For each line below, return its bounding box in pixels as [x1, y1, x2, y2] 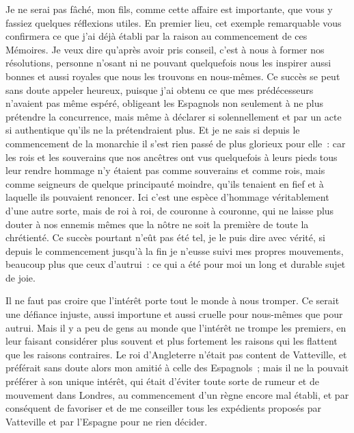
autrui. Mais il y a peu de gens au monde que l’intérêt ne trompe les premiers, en [5, 320, 346, 334]
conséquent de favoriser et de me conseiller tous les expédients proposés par [5, 401, 321, 415]
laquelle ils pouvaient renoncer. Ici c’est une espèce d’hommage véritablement [5, 190, 329, 204]
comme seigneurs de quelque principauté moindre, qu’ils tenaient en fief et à [5, 176, 324, 190]
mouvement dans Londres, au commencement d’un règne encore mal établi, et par [5, 387, 349, 401]
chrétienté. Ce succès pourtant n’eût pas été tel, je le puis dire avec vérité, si [5, 230, 325, 245]
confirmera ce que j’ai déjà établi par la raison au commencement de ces [5, 29, 308, 43]
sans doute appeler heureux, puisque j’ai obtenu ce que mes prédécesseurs [5, 82, 314, 97]
